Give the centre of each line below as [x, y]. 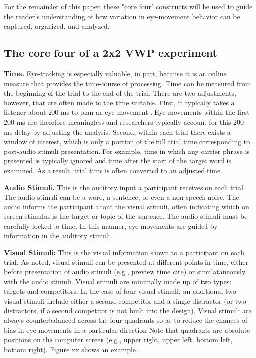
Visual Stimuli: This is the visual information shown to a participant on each [124, 252]
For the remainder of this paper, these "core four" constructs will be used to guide [128, 6]
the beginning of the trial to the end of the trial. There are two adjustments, [120, 93]
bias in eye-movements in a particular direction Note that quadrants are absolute [127, 330]
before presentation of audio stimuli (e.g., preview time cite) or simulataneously [125, 272]
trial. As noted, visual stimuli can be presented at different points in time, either [126, 262]
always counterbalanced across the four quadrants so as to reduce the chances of [126, 320]
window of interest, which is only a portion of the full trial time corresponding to [127, 141]
